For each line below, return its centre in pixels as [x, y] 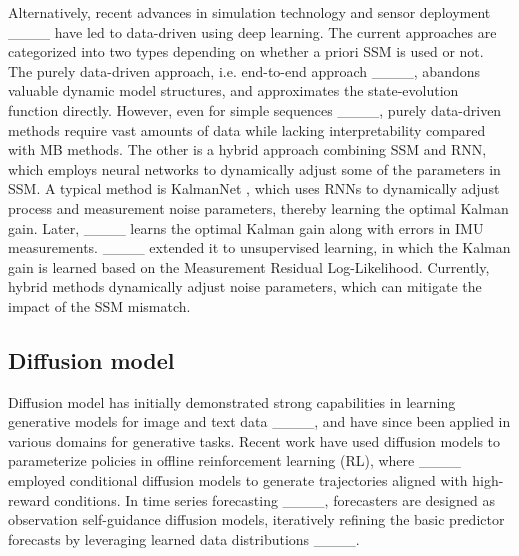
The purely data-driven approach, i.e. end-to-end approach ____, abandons [244, 70]
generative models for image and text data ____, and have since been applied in [259, 421]
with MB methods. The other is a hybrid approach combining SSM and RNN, [247, 149]
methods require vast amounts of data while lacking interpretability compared [247, 129]
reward [29, 499]
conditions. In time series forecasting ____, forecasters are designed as [274, 499]
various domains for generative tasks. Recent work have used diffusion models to [254, 440]
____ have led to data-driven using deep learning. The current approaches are [252, 31]
